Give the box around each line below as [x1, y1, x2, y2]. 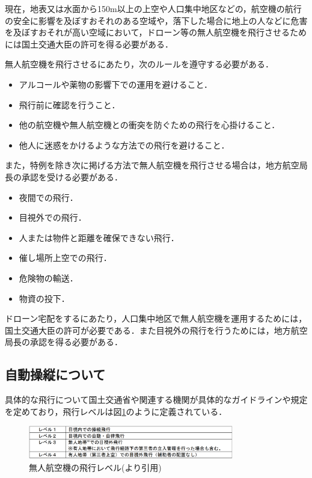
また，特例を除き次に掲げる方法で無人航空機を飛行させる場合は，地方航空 [5, 159, 299, 171]
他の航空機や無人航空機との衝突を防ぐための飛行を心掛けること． [19, 118, 280, 131]
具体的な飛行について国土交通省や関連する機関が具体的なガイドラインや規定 [5, 393, 308, 406]
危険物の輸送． [19, 271, 78, 284]
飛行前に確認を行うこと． [19, 98, 120, 111]
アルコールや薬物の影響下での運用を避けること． [19, 78, 212, 90]
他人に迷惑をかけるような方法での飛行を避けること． [19, 138, 230, 151]
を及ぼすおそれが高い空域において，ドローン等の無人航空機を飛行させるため [5, 26, 307, 38]
